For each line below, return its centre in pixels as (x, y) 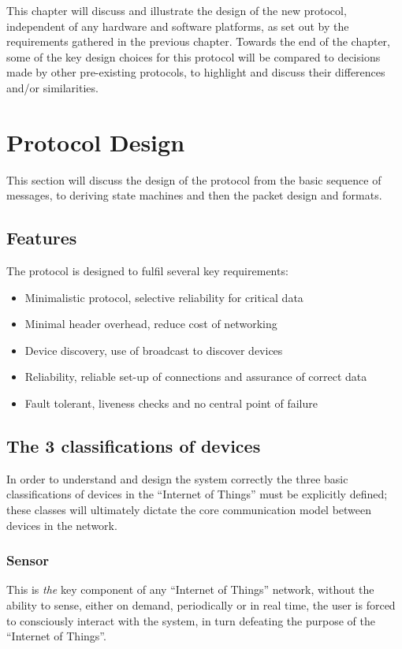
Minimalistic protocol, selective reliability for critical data (164, 297)
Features (42, 238)
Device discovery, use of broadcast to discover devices (154, 350)
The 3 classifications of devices (134, 446)
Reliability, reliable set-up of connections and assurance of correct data (196, 377)
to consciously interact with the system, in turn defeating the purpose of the (191, 620)
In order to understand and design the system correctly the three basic (177, 478)
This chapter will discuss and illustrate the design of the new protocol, (177, 10)
